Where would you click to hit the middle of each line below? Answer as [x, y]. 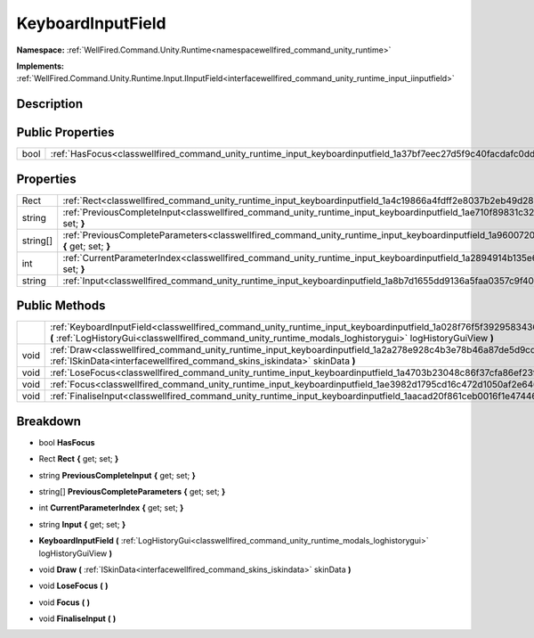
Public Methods [61, 306]
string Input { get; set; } [82, 524]
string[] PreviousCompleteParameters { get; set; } [132, 491]
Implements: [40, 66]
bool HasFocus [67, 442]
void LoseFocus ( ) [73, 586]
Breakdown [49, 421]
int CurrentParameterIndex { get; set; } [111, 508]
